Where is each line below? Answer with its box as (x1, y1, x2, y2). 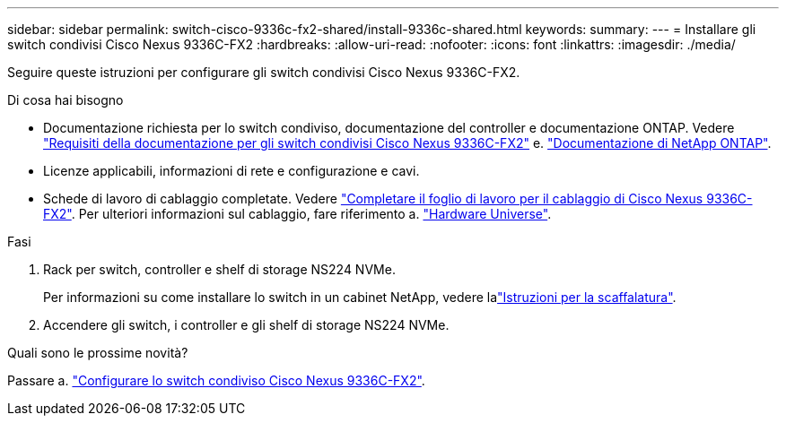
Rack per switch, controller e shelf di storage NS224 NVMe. (43, 262, 396, 277)
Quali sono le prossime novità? (7, 345, 188, 360)
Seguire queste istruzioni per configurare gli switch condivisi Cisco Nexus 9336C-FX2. (7, 65, 520, 80)
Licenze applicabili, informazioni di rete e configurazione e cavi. (43, 163, 420, 178)
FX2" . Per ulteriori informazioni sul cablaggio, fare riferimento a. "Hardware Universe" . (43, 206, 552, 221)
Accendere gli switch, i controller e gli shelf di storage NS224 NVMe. (43, 317, 450, 332)
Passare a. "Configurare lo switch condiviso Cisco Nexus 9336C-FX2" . (7, 373, 425, 388)
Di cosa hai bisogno (7, 92, 124, 108)
